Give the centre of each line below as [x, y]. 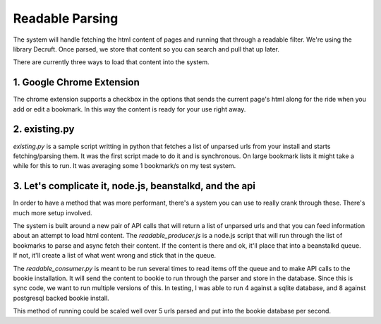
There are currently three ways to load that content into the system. [111, 62]
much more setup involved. [53, 212]
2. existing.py [44, 130]
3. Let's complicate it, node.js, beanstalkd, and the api [134, 186]
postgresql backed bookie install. [61, 298]
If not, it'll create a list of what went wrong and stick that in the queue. [115, 256]
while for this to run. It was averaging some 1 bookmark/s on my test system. [125, 166]
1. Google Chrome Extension [77, 82]
